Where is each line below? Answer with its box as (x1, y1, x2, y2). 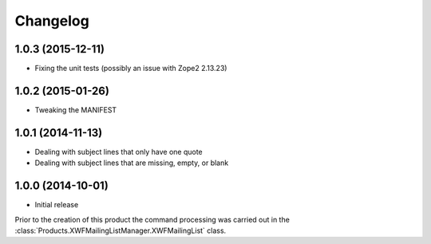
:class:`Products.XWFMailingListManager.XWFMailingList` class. (14, 226, 227, 235)
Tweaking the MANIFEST (34, 104, 117, 115)
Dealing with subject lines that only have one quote (34, 147, 203, 156)
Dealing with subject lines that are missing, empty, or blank (34, 158, 229, 167)
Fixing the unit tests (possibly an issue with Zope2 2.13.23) (34, 64, 227, 73)
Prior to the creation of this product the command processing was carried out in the (14, 214, 291, 224)
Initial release (34, 200, 79, 210)
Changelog (14, 12, 89, 30)
